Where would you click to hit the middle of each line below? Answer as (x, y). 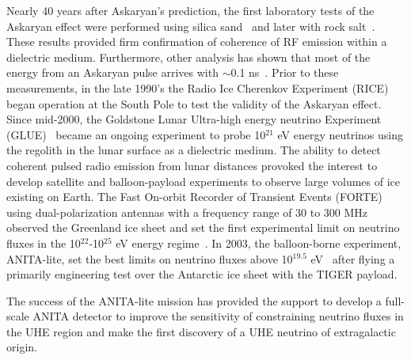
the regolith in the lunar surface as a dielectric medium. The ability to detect (194, 150)
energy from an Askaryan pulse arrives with (112, 72)
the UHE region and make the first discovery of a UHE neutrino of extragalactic (201, 331)
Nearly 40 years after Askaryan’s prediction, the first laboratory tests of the (190, 10)
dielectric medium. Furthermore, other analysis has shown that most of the (188, 57)
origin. (22, 347)
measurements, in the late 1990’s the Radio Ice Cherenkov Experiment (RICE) (198, 87)
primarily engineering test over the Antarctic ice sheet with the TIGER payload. (202, 274)
